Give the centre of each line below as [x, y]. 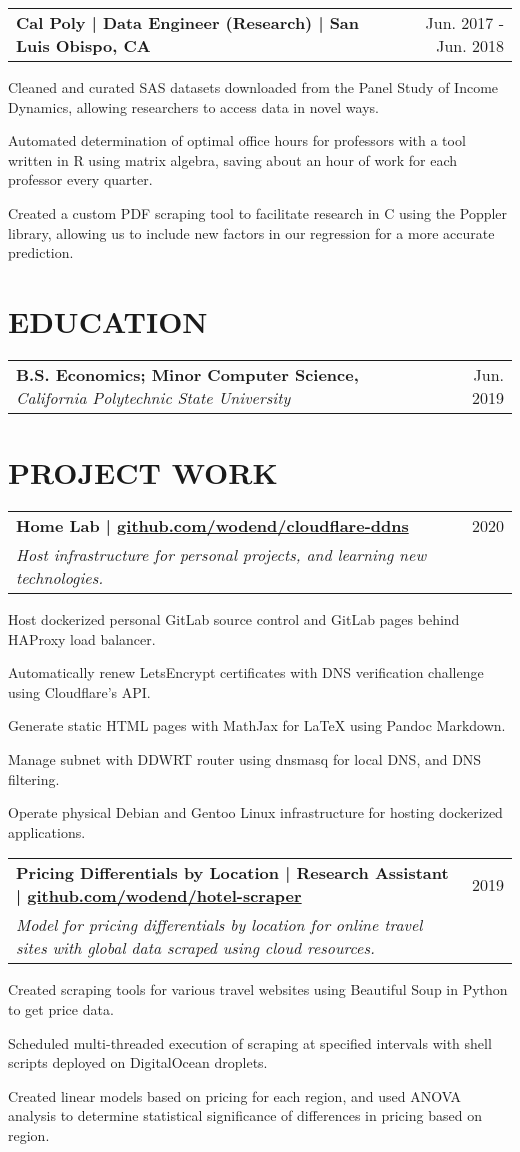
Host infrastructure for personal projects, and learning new [221, 554]
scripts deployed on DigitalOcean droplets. [138, 1062]
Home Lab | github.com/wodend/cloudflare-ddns [212, 525]
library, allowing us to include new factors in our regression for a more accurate [251, 232]
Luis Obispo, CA [83, 45]
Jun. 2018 [470, 45]
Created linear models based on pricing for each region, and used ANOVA [235, 1095]
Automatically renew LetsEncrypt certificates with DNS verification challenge [246, 672]
